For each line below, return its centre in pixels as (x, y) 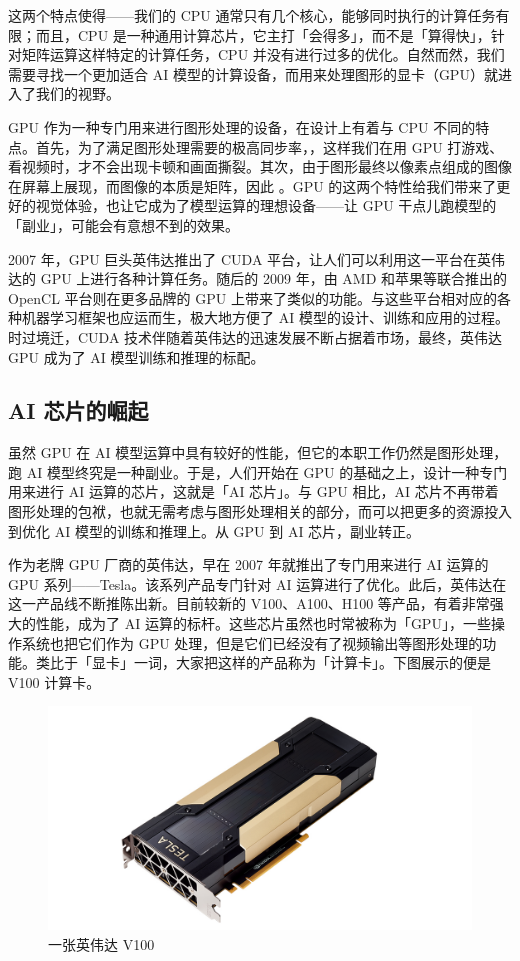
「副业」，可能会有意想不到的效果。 (123, 224)
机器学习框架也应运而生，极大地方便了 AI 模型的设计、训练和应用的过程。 (265, 317)
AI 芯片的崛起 (78, 410)
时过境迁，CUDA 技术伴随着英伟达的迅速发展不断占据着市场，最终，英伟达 (255, 336)
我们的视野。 (77, 93)
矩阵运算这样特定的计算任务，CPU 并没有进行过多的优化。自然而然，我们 (263, 54)
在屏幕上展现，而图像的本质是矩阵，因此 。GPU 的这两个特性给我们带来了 (252, 185)
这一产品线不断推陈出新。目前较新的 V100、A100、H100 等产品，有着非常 (249, 603)
